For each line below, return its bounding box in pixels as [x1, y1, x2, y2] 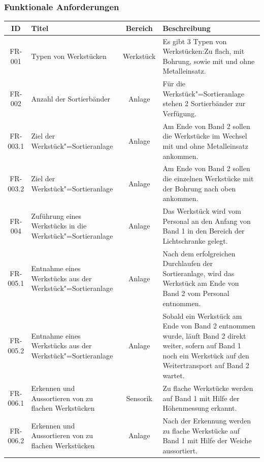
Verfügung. [162, 108, 196, 118]
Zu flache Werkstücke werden [162, 382, 253, 393]
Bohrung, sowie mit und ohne [162, 55, 255, 66]
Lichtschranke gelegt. [162, 235, 228, 246]
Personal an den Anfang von [162, 215, 251, 226]
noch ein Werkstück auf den [162, 350, 249, 360]
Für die [162, 78, 186, 89]
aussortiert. [162, 445, 198, 455]
